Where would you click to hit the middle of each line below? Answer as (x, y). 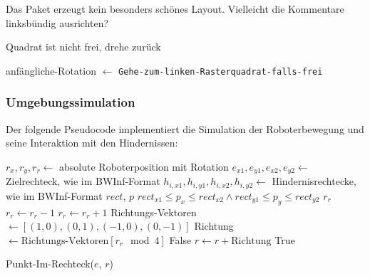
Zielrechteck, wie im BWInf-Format (83, 181)
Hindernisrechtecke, (314, 181)
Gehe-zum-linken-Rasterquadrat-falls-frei (221, 71)
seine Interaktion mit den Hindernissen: (92, 143)
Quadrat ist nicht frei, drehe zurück (83, 47)
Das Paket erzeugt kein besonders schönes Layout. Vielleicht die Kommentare (175, 9)
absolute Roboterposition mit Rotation (144, 166)
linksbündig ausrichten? (57, 22)
